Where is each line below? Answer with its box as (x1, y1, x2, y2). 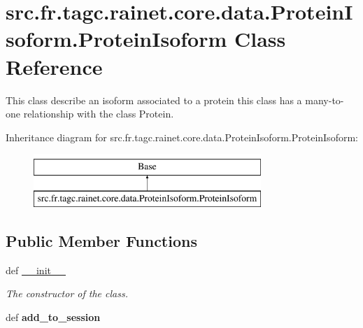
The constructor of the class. (6, 286, 128, 301)
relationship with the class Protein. (23, 106, 174, 121)
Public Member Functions (6, 229, 197, 251)
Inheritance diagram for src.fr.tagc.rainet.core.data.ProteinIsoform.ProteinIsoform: (6, 129, 358, 144)
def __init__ (6, 262, 66, 277)
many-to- (305, 92, 344, 107)
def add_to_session (6, 309, 101, 324)
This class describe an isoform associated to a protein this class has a (6, 92, 302, 107)
